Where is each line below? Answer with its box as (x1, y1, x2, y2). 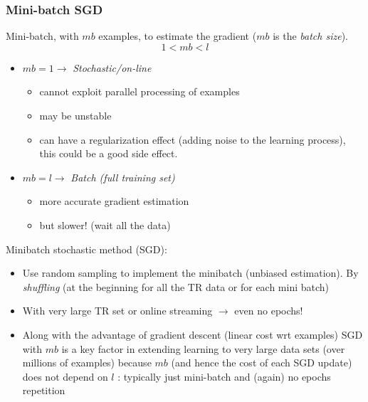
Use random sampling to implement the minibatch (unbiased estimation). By (22, 265, 359, 280)
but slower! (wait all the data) (39, 217, 171, 232)
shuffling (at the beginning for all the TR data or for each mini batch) (22, 279, 330, 294)
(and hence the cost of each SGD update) (171, 355, 352, 370)
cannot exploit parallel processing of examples (39, 84, 240, 99)
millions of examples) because (22, 355, 152, 370)
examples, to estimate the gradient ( (98, 28, 257, 43)
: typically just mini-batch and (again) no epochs (117, 369, 331, 384)
